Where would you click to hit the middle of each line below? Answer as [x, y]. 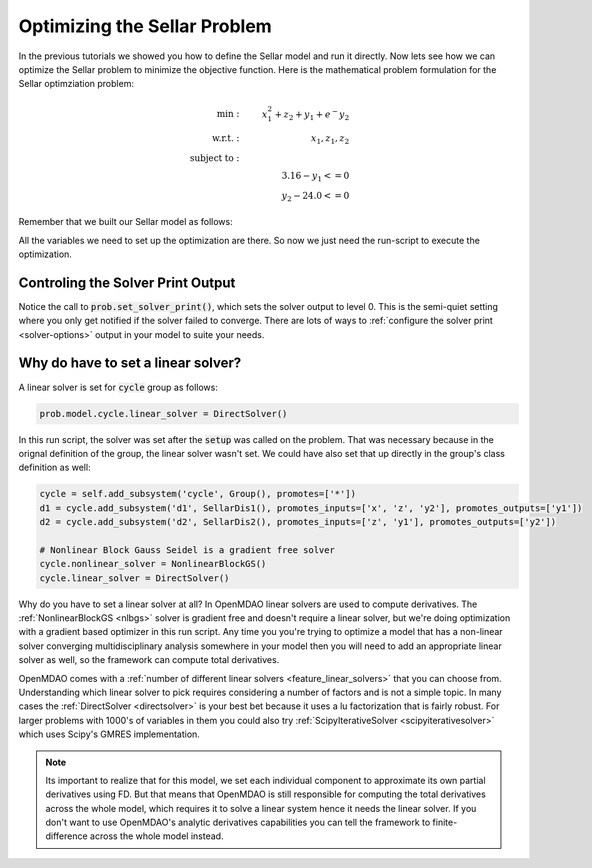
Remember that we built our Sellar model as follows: [126, 222]
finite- [445, 822]
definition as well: [54, 467]
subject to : [215, 158]
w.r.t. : [225, 138]
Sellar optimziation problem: [76, 84]
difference [67, 836]
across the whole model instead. [157, 836]
